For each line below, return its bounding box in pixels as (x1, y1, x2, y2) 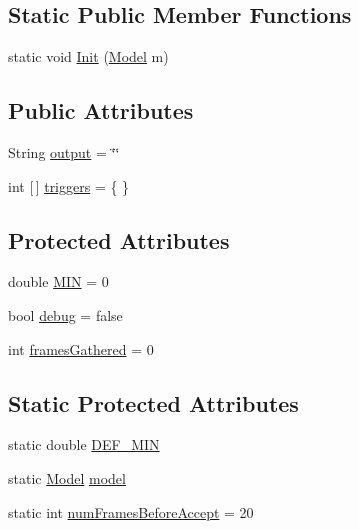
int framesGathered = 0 (8, 338, 154, 359)
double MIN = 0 (8, 271, 109, 292)
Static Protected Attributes (8, 387, 299, 418)
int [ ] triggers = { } (8, 175, 130, 196)
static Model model (8, 467, 126, 488)
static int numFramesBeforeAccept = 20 (8, 501, 254, 522)
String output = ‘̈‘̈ (8, 142, 120, 162)
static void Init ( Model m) (8, 46, 169, 67)
